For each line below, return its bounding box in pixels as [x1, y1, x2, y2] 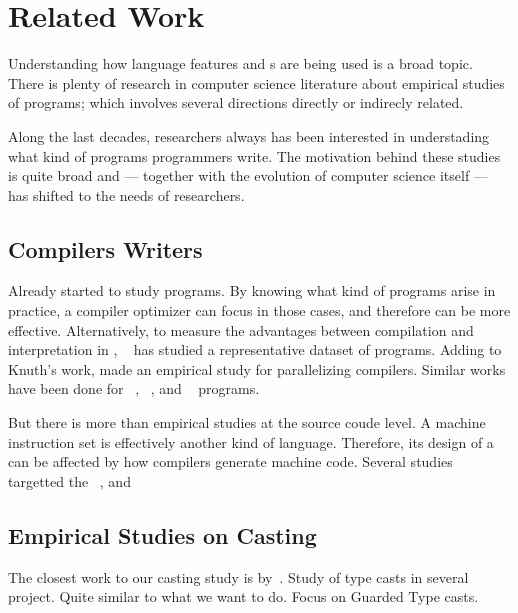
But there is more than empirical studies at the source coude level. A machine [8, 412, 486, 433]
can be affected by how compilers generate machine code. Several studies [8, 451, 453, 472]
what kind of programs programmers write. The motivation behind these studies [8, 145, 501, 166]
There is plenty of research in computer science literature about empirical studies [8, 72, 505, 93]
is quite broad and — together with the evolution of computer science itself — [8, 165, 488, 186]
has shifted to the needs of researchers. [8, 184, 245, 205]
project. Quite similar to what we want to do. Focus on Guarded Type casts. [8, 586, 479, 607]
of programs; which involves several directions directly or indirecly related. [8, 92, 464, 113]
